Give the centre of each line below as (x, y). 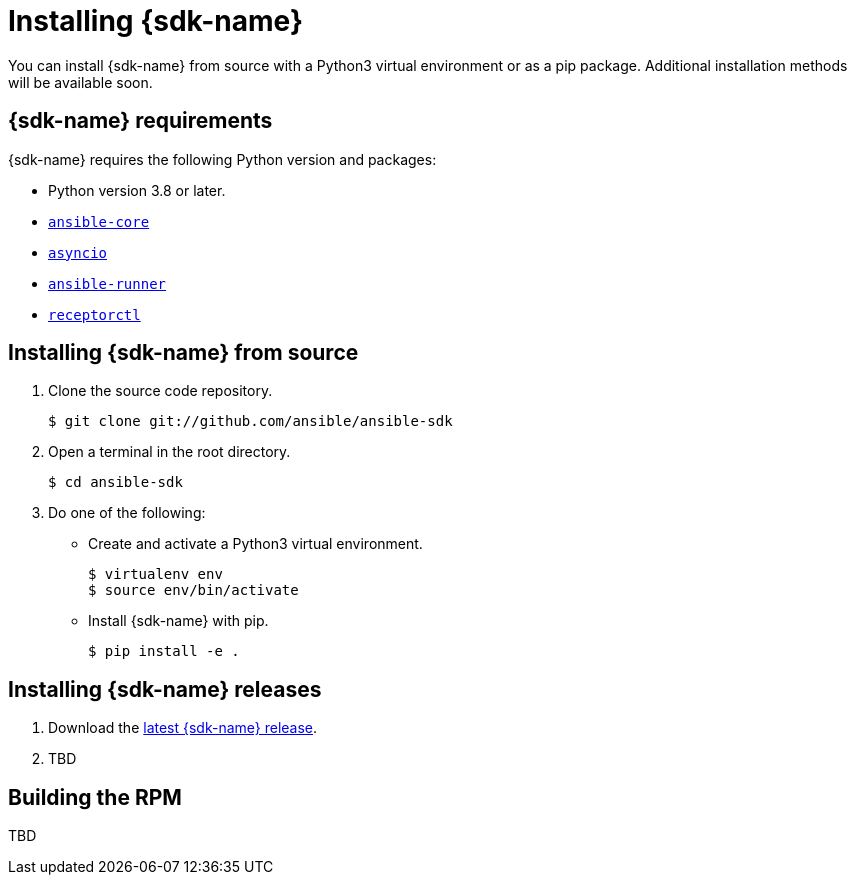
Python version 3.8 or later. (137, 190)
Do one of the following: (127, 513)
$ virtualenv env (155, 574)
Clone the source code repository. (160, 391)
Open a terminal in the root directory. (169, 452)
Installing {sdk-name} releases (165, 689)
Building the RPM (95, 797)
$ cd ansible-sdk (115, 482)
